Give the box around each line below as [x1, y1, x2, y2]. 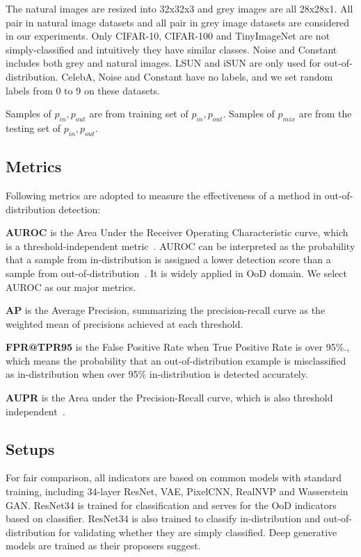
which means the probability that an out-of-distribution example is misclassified [6, 353, 346, 367]
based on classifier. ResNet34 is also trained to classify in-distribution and [6, 511, 321, 526]
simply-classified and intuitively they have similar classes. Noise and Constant [6, 42, 337, 56]
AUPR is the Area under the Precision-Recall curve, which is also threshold [6, 390, 333, 405]
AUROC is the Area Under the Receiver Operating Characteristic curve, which [6, 225, 348, 240]
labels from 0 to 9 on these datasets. [6, 83, 160, 97]
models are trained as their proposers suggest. [6, 538, 201, 553]
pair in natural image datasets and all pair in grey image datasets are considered [6, 15, 350, 29]
